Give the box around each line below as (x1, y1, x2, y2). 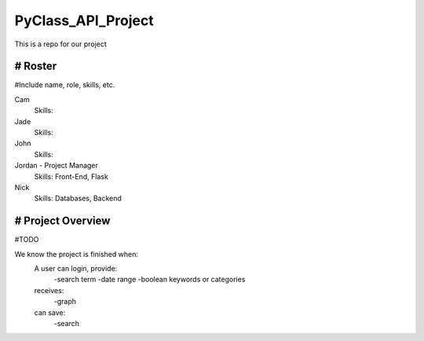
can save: (34, 307, 66, 317)
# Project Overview (14, 214, 111, 228)
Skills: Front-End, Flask (34, 171, 109, 181)
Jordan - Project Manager (14, 161, 98, 170)
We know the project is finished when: (14, 249, 139, 258)
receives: (34, 285, 64, 295)
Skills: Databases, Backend (34, 193, 122, 203)
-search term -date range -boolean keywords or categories (53, 275, 246, 284)
